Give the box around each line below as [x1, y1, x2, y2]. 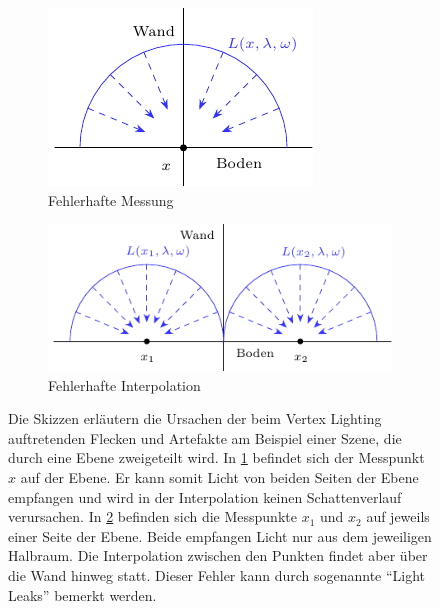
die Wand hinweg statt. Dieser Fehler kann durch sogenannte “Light [8, 564, 426, 585]
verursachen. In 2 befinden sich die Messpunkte [8, 506, 297, 527]
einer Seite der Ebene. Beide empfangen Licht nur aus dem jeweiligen [8, 525, 432, 546]
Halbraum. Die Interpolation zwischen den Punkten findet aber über [8, 545, 428, 566]
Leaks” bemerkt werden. [8, 584, 157, 605]
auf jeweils [366, 506, 430, 527]
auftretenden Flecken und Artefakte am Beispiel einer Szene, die [8, 427, 402, 448]
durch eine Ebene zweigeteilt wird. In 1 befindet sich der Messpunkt [8, 447, 425, 468]
